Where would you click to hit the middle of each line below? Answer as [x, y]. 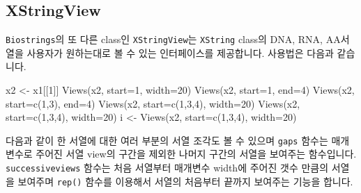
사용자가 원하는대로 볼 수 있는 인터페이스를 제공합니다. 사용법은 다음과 [180, 52]
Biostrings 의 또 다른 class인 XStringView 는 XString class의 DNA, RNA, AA [173, 39]
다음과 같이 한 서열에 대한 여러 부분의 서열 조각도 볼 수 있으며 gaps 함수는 [167, 140]
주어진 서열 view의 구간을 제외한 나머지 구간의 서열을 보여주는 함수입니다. [196, 154]
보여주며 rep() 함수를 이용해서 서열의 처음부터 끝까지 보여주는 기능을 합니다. [185, 181]
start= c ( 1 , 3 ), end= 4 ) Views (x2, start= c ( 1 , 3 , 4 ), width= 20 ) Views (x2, [153, 103]
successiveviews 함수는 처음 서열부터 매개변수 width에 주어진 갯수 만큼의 [167, 168]
